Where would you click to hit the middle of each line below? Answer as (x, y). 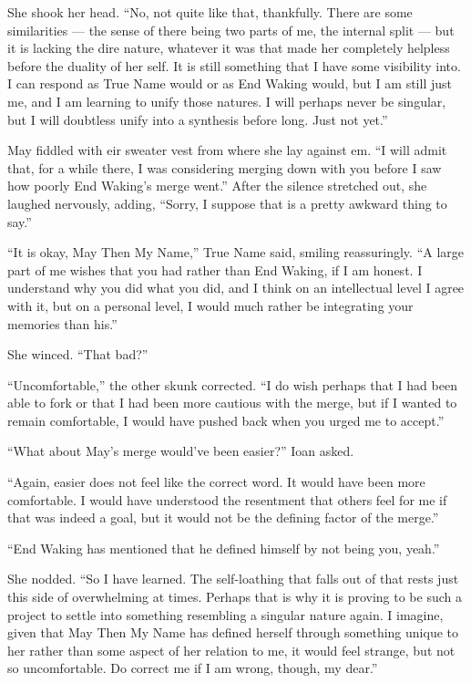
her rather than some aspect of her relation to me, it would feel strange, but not (231, 650)
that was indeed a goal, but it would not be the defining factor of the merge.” (223, 517)
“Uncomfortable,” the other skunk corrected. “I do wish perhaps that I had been (232, 384)
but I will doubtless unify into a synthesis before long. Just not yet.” (198, 119)
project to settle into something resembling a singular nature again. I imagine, (225, 614)
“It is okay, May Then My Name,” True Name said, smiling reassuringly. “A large (236, 252)
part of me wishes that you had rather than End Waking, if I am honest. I (215, 269)
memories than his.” (62, 323)
